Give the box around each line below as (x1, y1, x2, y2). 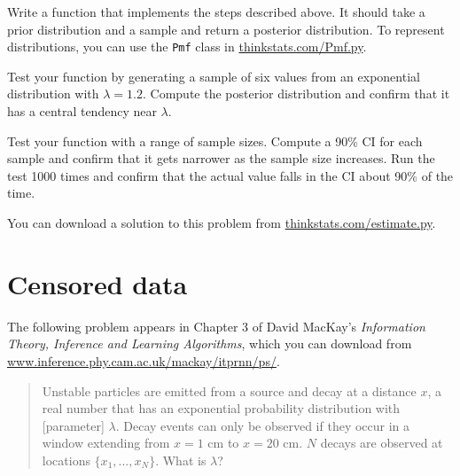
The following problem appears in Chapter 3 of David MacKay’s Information (7, 316, 425, 335)
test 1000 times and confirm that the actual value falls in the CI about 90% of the (7, 166, 454, 184)
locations (42, 450, 90, 469)
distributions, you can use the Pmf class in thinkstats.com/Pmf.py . (7, 37, 367, 56)
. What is (155, 450, 207, 469)
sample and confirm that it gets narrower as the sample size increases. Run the (7, 149, 435, 168)
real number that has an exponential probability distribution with (42, 399, 401, 417)
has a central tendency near (7, 102, 157, 121)
